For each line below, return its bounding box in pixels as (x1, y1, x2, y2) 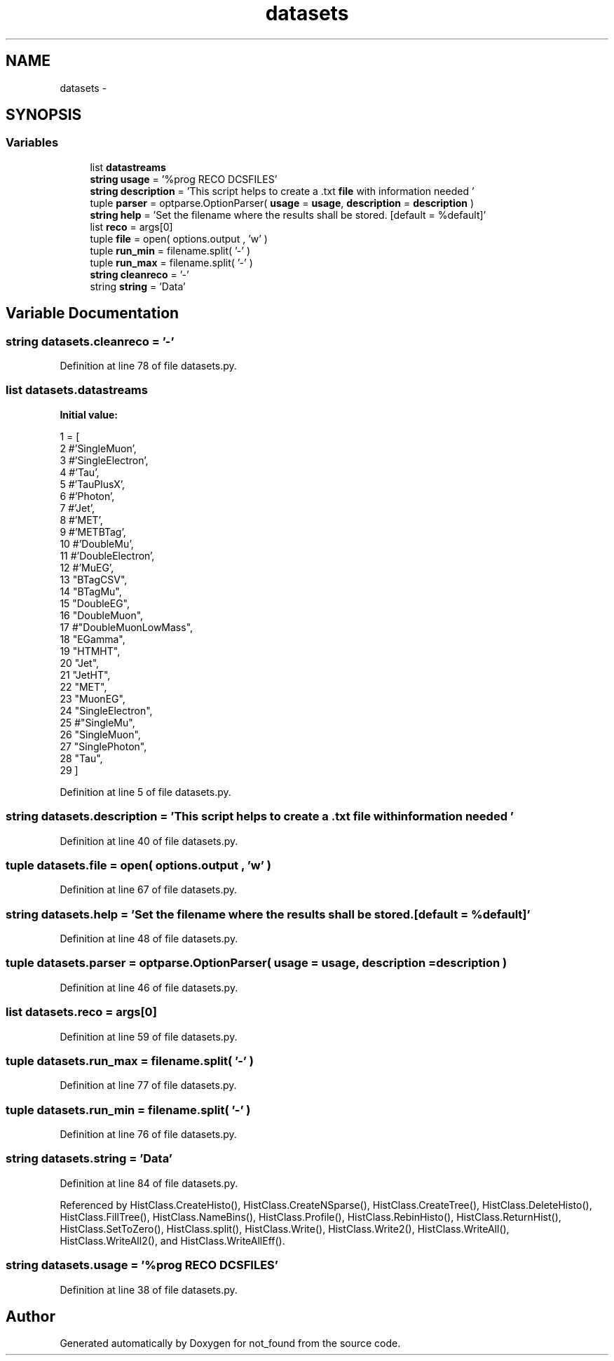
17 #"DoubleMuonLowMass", (60, 621, 193, 633)
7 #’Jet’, (60, 501, 95, 514)
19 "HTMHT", (60, 644, 121, 657)
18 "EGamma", (60, 632, 125, 645)
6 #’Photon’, (60, 489, 115, 502)
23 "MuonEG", (60, 692, 125, 705)
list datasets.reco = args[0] (6, 1005, 157, 1020)
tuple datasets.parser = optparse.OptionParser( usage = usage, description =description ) (6, 956, 507, 970)
